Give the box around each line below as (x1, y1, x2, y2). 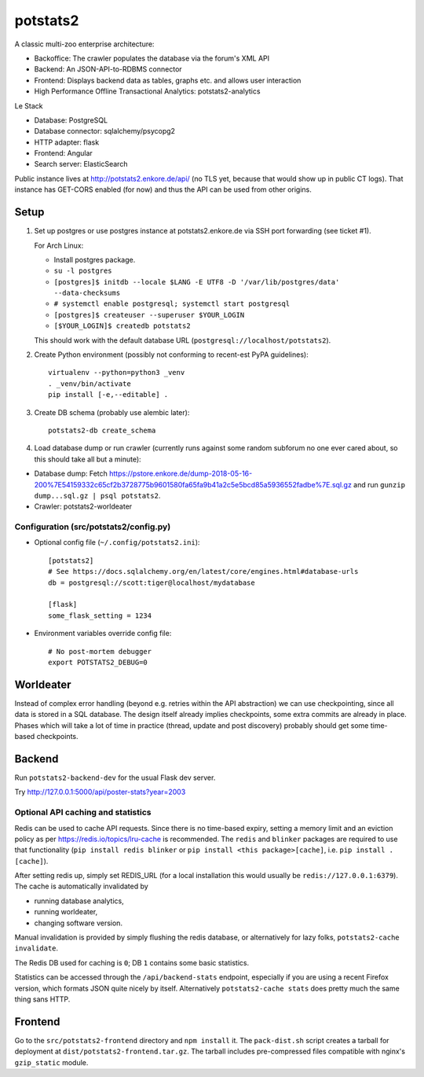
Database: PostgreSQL (34, 115, 108, 125)
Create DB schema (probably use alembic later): (34, 407, 190, 417)
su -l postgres (53, 266, 113, 275)
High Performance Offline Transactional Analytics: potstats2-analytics (34, 86, 261, 96)
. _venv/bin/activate (48, 379, 131, 388)
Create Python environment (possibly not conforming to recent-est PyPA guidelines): (34, 350, 309, 359)
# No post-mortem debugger (48, 647, 152, 656)
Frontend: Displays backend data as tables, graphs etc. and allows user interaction (34, 75, 302, 85)
